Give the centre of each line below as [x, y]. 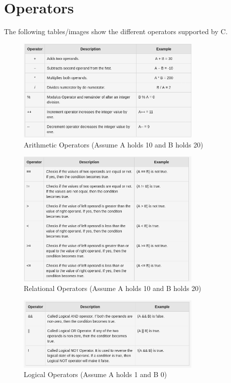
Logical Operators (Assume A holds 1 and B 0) [95, 374]
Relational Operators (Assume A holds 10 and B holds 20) [113, 288]
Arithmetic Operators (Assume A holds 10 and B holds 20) [114, 144]
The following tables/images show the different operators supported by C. [116, 31]
